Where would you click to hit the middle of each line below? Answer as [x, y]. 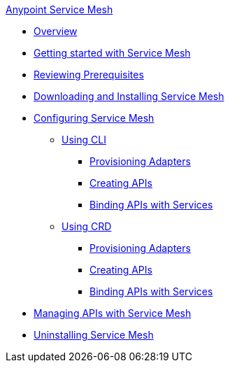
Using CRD [87, 226]
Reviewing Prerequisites [89, 75]
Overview [56, 31]
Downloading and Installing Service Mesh [129, 96]
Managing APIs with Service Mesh [113, 313]
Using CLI [84, 140]
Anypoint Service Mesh [59, 9]
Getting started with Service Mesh [112, 53]
